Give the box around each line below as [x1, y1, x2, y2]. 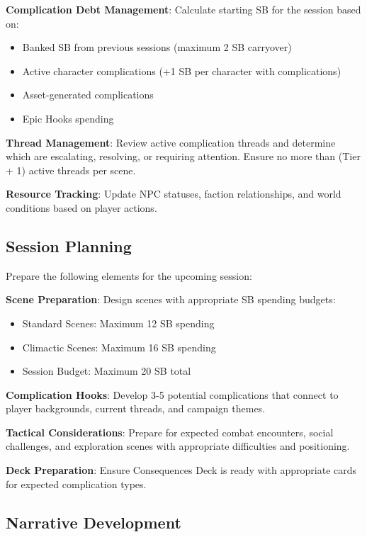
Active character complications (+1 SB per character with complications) [22, 63, 341, 78]
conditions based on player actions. [6, 200, 157, 215]
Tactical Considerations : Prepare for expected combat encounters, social [6, 424, 334, 439]
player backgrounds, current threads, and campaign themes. [6, 401, 266, 416]
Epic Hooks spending [22, 111, 114, 125]
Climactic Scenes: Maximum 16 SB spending [22, 339, 216, 354]
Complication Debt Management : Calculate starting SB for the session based [6, 2, 361, 16]
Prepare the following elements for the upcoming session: [6, 268, 252, 283]
